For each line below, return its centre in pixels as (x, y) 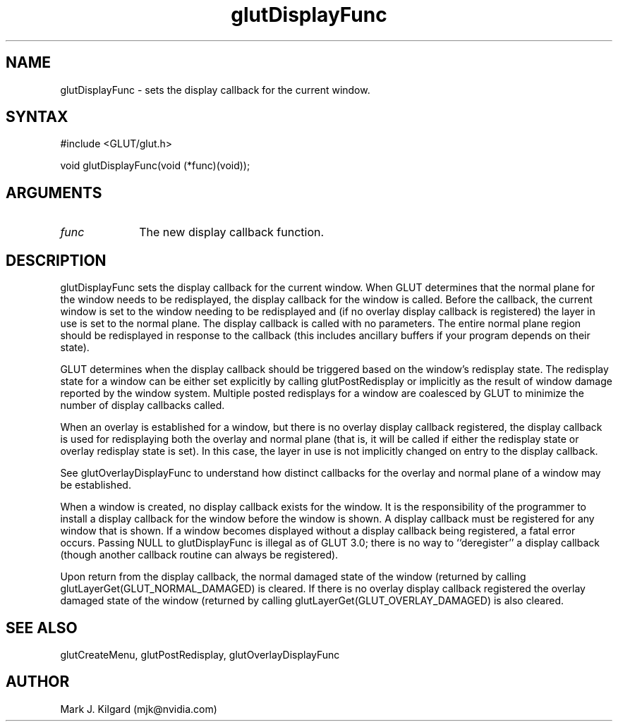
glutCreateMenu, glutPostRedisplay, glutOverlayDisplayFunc (200, 654)
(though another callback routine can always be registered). (199, 555)
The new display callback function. (232, 232)
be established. (96, 485)
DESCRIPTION (56, 260)
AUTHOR (38, 682)
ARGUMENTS (54, 193)
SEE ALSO (42, 628)
